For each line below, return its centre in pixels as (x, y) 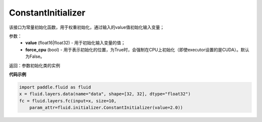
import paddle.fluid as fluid (55, 87)
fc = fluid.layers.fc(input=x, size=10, (68, 101)
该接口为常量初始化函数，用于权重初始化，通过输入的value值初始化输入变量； (87, 27)
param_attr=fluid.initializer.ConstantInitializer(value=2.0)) (106, 108)
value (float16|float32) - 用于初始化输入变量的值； (75, 43)
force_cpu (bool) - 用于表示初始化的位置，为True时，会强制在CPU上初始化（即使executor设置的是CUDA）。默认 (137, 50)
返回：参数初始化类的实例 (34, 65)
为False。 (35, 56)
